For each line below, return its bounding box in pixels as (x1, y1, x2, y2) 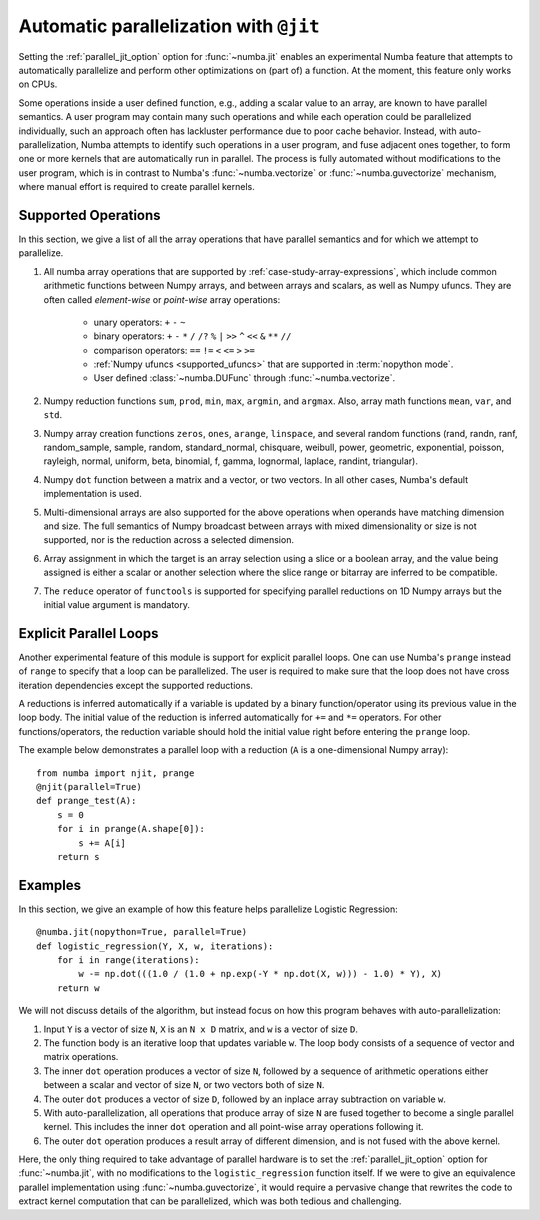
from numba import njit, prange (36, 767, 195, 779)
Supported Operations (18, 206, 161, 224)
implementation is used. (43, 488, 142, 500)
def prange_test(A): (36, 795, 137, 807)
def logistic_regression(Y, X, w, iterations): (36, 940, 274, 952)
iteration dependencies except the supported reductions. (18, 679, 254, 691)
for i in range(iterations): (56, 955, 200, 966)
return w (56, 982, 100, 994)
